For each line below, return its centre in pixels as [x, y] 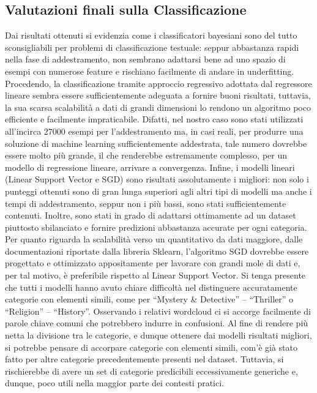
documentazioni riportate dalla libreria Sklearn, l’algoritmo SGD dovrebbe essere [157, 251]
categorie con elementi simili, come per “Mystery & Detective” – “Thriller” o [149, 299]
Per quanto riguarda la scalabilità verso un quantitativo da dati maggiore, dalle [154, 239]
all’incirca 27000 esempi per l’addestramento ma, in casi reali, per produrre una [154, 131]
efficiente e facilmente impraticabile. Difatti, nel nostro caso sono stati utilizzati [154, 119]
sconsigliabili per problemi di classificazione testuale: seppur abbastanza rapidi [152, 47]
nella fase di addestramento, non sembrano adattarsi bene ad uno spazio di [145, 59]
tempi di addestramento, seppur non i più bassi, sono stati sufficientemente [146, 203]
